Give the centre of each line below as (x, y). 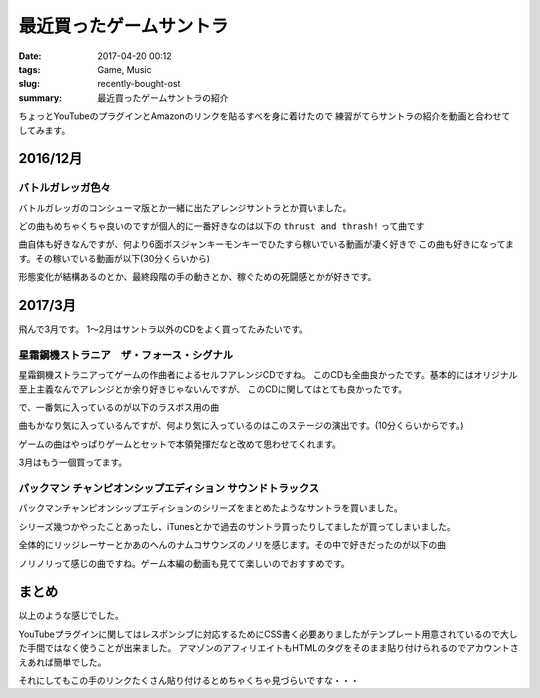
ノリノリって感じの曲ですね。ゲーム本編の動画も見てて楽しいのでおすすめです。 (184, 563)
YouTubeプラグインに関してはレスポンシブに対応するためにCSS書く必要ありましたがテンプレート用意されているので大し (268, 634)
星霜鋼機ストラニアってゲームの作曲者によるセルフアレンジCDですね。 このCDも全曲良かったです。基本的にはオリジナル (268, 375)
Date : (30, 56)
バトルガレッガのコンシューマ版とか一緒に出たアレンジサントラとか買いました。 (185, 207)
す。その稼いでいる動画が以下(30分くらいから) (114, 258)
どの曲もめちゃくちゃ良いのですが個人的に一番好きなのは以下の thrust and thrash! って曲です (221, 226)
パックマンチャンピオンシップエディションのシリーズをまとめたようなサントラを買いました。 (211, 508)
